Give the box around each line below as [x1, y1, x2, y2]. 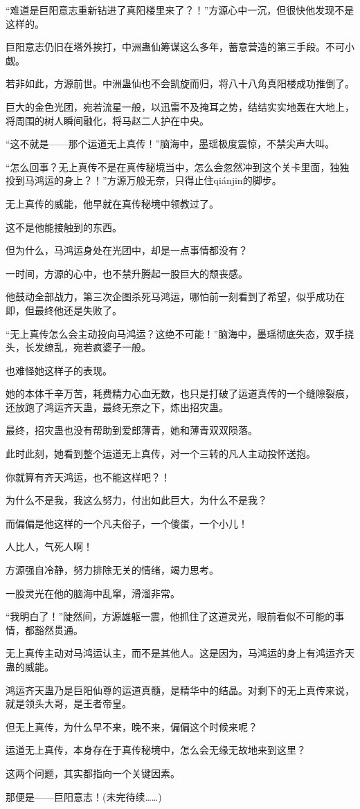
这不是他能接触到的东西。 [6, 219, 122, 234]
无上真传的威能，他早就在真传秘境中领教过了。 [6, 196, 219, 210]
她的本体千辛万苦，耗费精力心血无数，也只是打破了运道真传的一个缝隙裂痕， [6, 386, 354, 401]
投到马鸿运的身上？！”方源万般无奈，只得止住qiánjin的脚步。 [6, 173, 282, 188]
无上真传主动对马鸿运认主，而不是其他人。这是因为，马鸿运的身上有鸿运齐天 [6, 646, 354, 660]
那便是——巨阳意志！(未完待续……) [6, 789, 162, 803]
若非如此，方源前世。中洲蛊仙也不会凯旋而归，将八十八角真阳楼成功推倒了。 [6, 76, 354, 91]
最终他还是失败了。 [34, 302, 122, 317]
